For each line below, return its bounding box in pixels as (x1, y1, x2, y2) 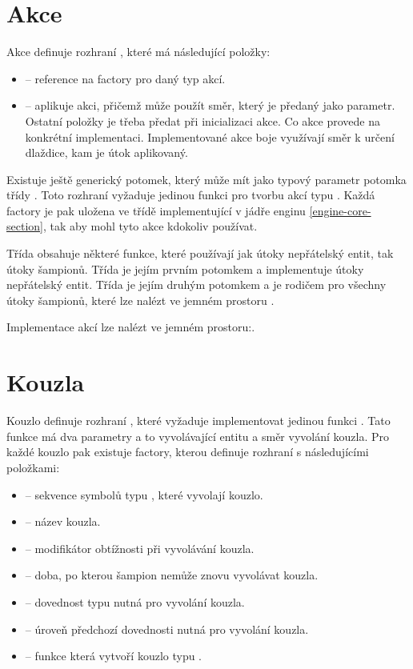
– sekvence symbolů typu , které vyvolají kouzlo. (25, 486, 263, 503)
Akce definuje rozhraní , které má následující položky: (6, 43, 271, 60)
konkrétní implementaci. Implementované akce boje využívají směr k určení (25, 128, 395, 145)
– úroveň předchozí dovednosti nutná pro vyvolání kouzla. (25, 620, 309, 637)
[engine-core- (309, 202, 371, 218)
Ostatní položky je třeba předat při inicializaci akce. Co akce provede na (25, 112, 380, 129)
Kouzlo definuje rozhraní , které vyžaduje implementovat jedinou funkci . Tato (6, 412, 391, 429)
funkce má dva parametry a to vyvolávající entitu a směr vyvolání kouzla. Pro (6, 427, 389, 444)
